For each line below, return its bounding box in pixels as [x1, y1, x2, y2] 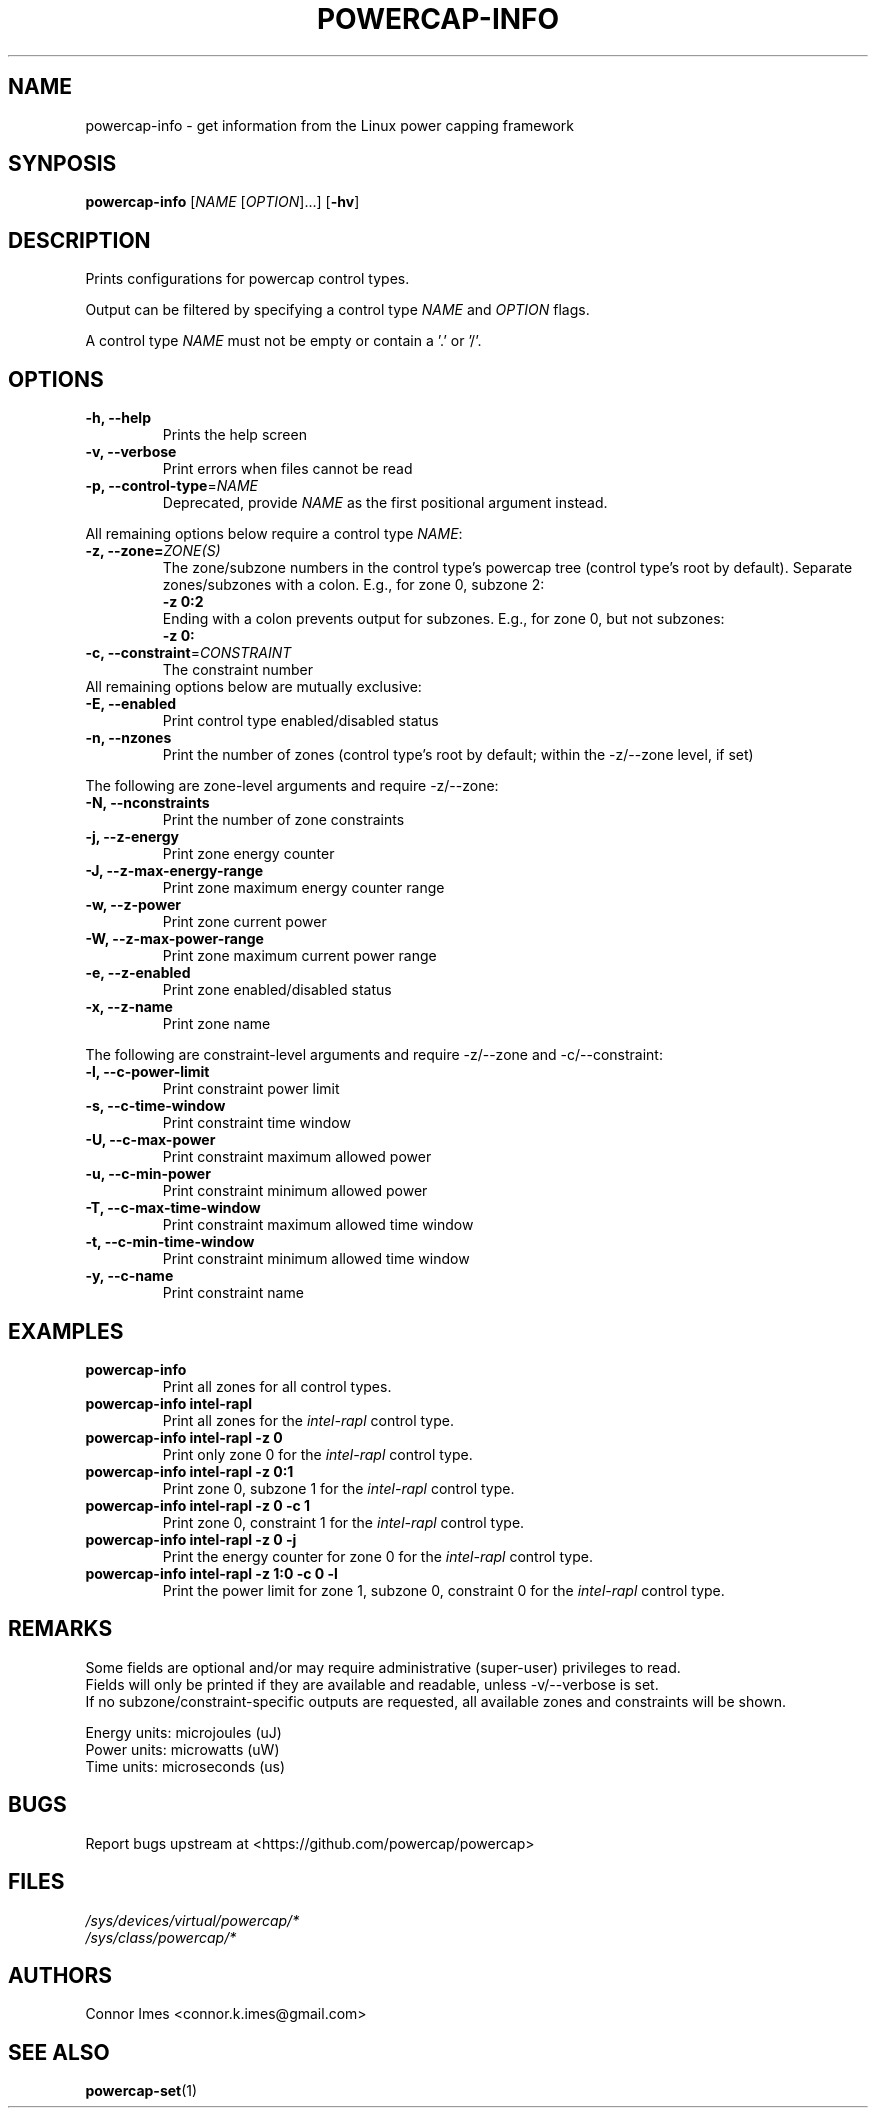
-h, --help [85, 409, 151, 427]
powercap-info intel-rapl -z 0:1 [85, 1462, 294, 1480]
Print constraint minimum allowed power [162, 1182, 428, 1200]
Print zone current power [162, 913, 327, 931]
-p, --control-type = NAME [85, 477, 258, 495]
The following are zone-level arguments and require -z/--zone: [85, 777, 499, 795]
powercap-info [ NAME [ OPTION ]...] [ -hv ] [85, 193, 360, 211]
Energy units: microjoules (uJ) [85, 1723, 282, 1741]
